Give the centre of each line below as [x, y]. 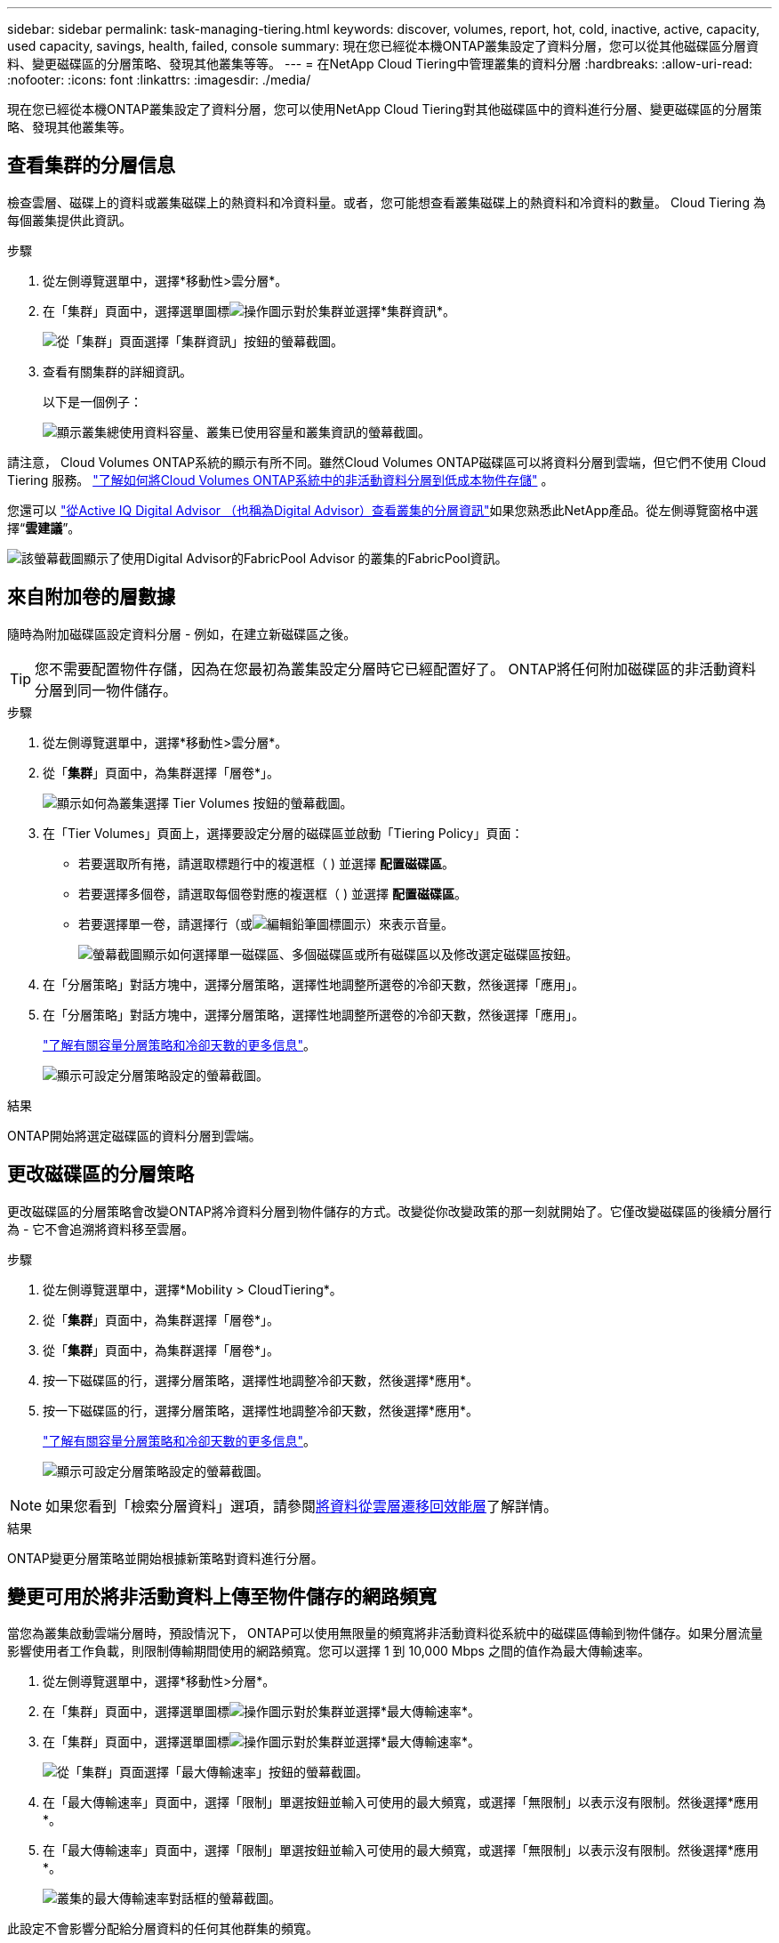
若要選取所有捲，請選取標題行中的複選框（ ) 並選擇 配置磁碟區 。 [266, 863]
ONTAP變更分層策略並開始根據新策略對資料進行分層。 [165, 1558]
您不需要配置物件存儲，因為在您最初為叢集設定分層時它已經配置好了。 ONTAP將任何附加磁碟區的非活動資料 [396, 669]
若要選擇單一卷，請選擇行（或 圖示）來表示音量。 [266, 923]
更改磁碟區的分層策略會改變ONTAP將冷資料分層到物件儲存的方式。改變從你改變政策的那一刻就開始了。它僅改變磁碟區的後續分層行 [389, 1211]
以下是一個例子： [92, 401]
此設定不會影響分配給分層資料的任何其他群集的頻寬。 [163, 1929]
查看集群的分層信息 [91, 165]
